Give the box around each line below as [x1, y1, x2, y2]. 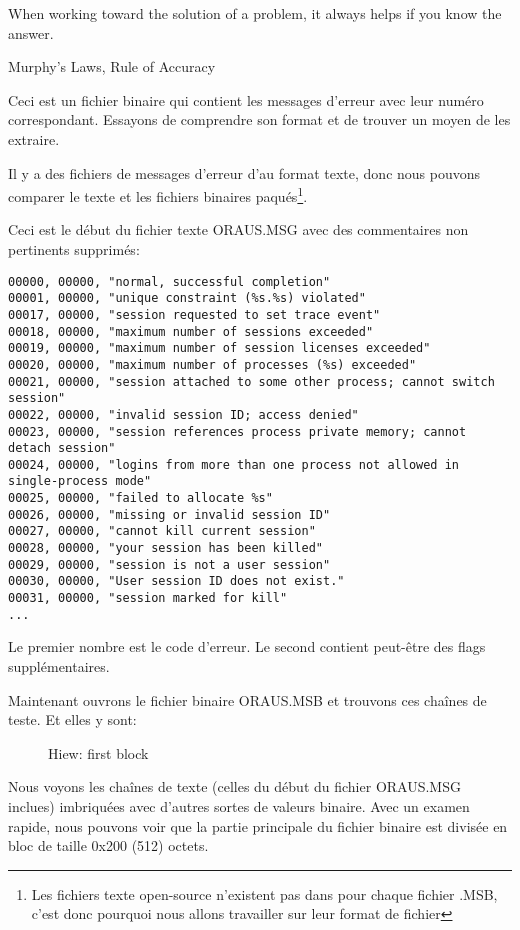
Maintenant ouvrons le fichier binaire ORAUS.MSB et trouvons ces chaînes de [8, 689, 487, 710]
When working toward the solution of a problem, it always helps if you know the [8, 3, 502, 23]
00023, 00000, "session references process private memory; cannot [8, 424, 467, 439]
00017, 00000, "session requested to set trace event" [8, 307, 381, 322]
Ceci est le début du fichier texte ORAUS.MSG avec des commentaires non [8, 219, 469, 240]
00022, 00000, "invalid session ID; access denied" [8, 407, 359, 422]
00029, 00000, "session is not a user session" [8, 557, 331, 572]
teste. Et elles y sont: [8, 709, 137, 730]
